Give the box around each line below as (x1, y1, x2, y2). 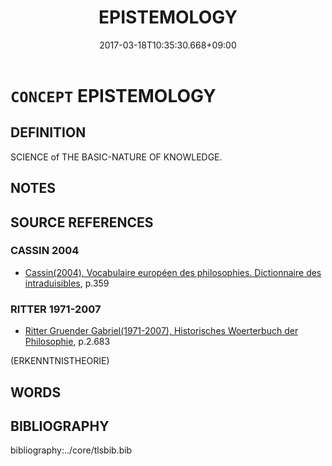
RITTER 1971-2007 (10, 302, 102, 316)
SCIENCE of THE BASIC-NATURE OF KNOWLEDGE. (10, 151, 223, 163)
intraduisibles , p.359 (24, 277, 110, 289)
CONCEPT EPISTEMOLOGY (10, 84, 217, 107)
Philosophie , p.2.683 (24, 336, 111, 348)
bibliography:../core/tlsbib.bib (10, 444, 133, 456)
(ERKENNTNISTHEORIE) (10, 355, 110, 367)
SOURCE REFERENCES (10, 214, 154, 231)
